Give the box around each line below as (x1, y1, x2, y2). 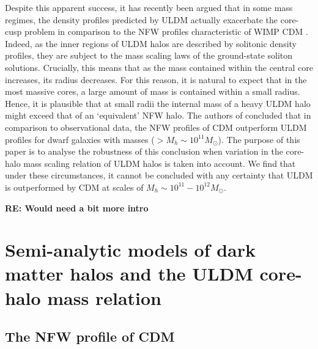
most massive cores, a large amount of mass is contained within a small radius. (5, 85, 300, 98)
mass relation (47, 285, 161, 310)
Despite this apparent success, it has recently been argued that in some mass (5, 1, 293, 13)
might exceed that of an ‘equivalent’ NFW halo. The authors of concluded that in (5, 109, 311, 122)
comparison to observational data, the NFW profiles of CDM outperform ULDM (5, 120, 307, 133)
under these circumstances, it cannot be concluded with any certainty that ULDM (5, 169, 313, 182)
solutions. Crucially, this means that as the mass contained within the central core (5, 61, 313, 73)
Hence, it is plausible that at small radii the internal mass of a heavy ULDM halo (5, 97, 311, 109)
